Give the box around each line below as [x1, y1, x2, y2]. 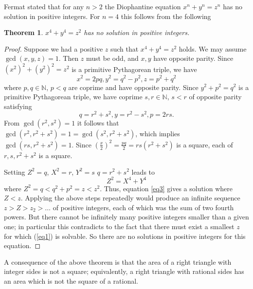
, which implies [135, 128, 180, 139]
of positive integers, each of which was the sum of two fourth [53, 202, 234, 212]
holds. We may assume [179, 43, 247, 54]
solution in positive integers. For [4, 11, 100, 21]
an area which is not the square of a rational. [4, 275, 138, 286]
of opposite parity [189, 91, 242, 102]
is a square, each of [176, 139, 233, 149]
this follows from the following [121, 11, 211, 21]
